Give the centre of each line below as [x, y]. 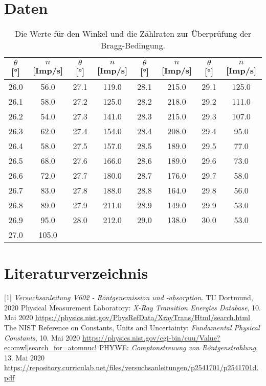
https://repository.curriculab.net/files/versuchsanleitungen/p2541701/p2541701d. [131, 367]
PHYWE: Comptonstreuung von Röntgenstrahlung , [179, 347]
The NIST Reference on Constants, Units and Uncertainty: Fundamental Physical [132, 328]
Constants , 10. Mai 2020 [42, 337]
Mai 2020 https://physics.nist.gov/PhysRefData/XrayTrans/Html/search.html [127, 317]
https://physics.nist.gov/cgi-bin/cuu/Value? [151, 337]
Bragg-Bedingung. [133, 45]
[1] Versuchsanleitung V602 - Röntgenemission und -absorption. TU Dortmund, [129, 297]
